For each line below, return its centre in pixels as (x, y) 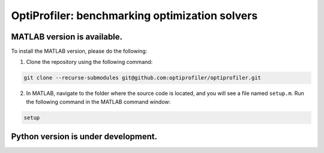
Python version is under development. (84, 137)
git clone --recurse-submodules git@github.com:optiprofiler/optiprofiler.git (142, 78)
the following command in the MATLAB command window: (98, 102)
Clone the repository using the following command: (89, 62)
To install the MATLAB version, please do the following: (79, 51)
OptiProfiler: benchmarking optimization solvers (134, 16)
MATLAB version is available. (67, 37)
